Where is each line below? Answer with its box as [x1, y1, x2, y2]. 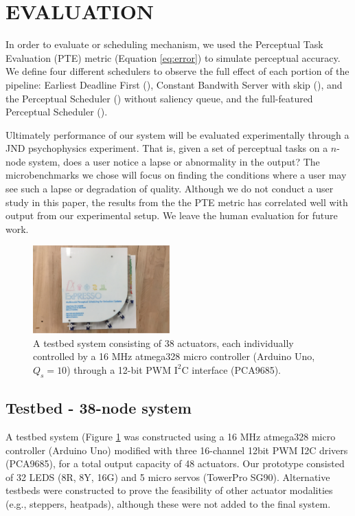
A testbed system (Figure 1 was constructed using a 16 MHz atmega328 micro [5, 429, 336, 443]
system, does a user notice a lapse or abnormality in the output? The [28, 154, 320, 168]
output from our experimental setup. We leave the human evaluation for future [5, 208, 338, 223]
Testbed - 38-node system [5, 397, 192, 418]
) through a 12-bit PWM [67, 362, 172, 377]
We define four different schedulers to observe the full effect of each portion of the [5, 64, 350, 78]
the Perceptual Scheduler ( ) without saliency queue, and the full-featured [5, 91, 313, 105]
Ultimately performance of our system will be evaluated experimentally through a [5, 127, 350, 142]
